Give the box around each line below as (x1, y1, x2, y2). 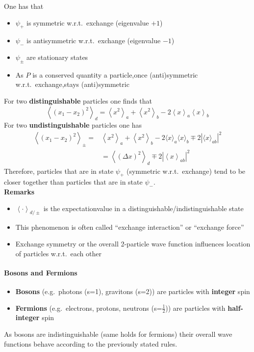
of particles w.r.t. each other (15, 248, 102, 258)
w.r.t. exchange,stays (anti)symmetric (15, 79, 129, 89)
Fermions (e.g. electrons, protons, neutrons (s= (15, 302, 162, 313)
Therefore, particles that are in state (4, 165, 114, 176)
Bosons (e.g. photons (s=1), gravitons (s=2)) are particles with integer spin (15, 286, 250, 296)
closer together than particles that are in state (4, 177, 143, 187)
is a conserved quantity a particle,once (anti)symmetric (32, 69, 198, 80)
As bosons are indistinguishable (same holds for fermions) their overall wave (4, 328, 232, 339)
